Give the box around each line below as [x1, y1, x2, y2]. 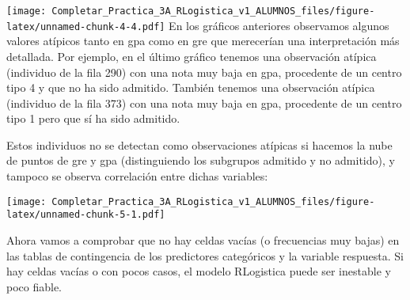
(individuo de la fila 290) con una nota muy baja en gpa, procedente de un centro [6, 63, 402, 80]
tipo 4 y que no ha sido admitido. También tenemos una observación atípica [6, 79, 375, 96]
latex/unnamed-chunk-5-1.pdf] [6, 209, 165, 221]
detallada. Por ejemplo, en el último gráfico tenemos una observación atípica [6, 47, 377, 64]
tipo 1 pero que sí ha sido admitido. [6, 110, 180, 127]
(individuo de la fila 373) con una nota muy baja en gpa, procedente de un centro [6, 94, 402, 111]
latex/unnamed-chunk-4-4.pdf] [6, 21, 165, 32]
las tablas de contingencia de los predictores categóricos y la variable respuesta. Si [6, 247, 404, 264]
